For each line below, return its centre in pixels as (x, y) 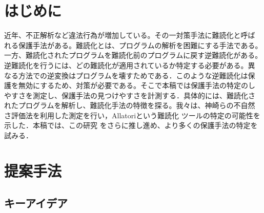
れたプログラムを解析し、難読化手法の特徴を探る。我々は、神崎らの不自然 (130, 105)
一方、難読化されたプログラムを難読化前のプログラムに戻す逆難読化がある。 (133, 55)
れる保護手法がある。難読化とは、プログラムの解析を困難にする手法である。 (133, 45)
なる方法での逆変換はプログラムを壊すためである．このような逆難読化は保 (130, 75)
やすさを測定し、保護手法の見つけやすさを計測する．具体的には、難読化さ (130, 95)
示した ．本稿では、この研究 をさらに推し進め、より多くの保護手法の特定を (131, 125)
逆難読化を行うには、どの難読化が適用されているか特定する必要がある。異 (130, 65)
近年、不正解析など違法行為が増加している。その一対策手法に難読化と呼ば (130, 35)
